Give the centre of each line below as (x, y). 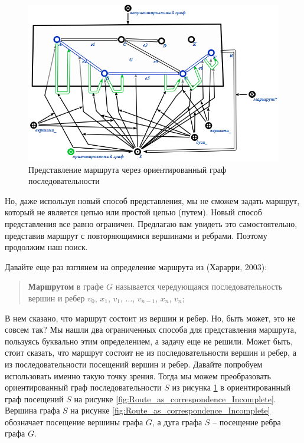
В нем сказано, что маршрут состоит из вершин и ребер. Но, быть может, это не (150, 318)
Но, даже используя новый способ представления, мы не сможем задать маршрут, (152, 200)
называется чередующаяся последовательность (199, 286)
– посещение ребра (247, 421)
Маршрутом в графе (66, 286)
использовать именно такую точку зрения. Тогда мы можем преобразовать (138, 375)
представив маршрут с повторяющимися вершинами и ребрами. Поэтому (136, 235)
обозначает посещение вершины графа (74, 421)
